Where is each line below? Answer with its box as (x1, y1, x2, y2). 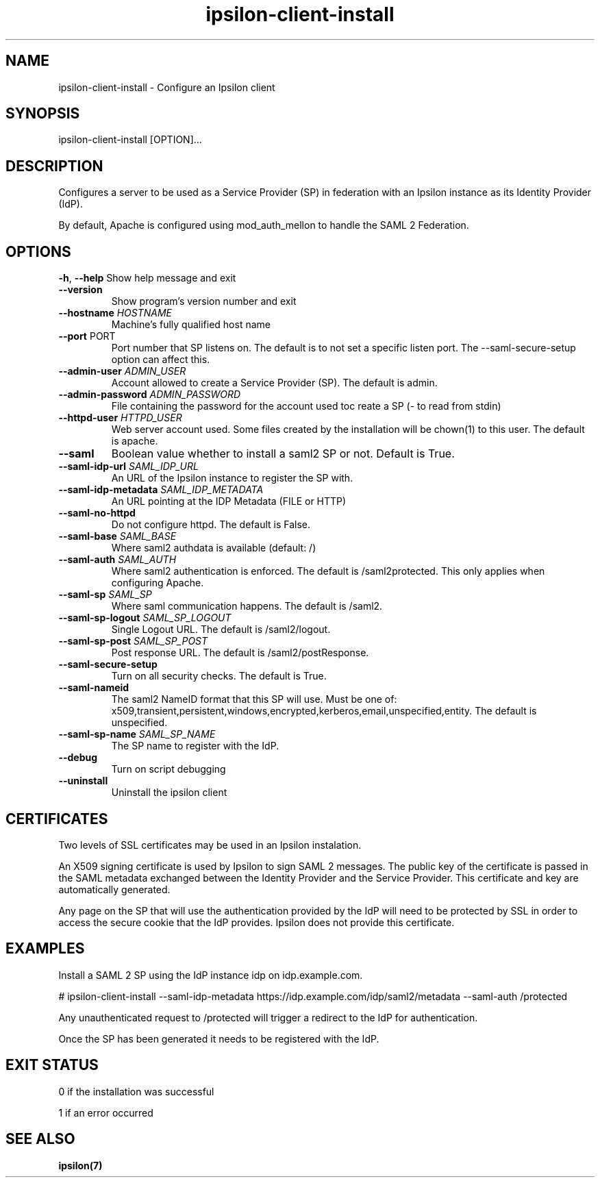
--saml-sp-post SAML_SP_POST (58, 635, 208, 647)
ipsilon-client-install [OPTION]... (58, 134, 202, 146)
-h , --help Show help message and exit (58, 272, 236, 284)
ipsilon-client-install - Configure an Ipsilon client (58, 81, 275, 93)
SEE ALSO (5, 1130, 75, 1148)
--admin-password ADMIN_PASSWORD (58, 388, 241, 401)
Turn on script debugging (111, 763, 226, 775)
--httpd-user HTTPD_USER (58, 412, 182, 424)
